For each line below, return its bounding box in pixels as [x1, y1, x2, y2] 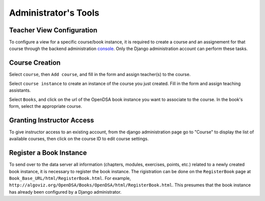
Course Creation [9, 59, 61, 67]
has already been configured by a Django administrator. [9, 189, 122, 195]
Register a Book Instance [9, 149, 87, 157]
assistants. [9, 87, 31, 93]
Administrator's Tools [9, 7, 100, 18]
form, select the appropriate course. [9, 103, 82, 109]
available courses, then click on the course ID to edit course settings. [9, 136, 149, 142]
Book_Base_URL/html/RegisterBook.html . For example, [9, 175, 131, 181]
